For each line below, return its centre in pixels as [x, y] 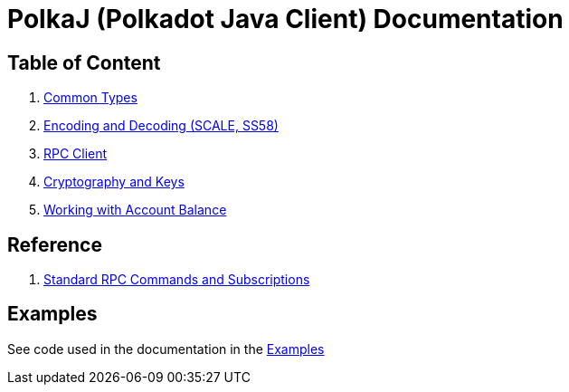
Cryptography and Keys [114, 182]
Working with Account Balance [135, 210]
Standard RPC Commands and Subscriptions [177, 280]
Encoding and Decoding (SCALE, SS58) [161, 126]
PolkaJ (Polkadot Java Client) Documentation [285, 19]
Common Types [90, 98]
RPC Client [76, 154]
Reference [55, 244]
